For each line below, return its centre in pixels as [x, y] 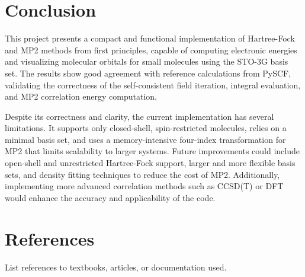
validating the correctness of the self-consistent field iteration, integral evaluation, [153, 85]
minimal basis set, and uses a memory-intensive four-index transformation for [145, 139]
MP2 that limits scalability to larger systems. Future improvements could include [152, 151]
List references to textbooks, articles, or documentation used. [116, 267]
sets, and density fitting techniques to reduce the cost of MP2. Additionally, [142, 174]
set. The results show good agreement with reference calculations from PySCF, [148, 73]
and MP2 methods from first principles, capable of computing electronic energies [151, 50]
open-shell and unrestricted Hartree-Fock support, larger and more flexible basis [150, 163]
